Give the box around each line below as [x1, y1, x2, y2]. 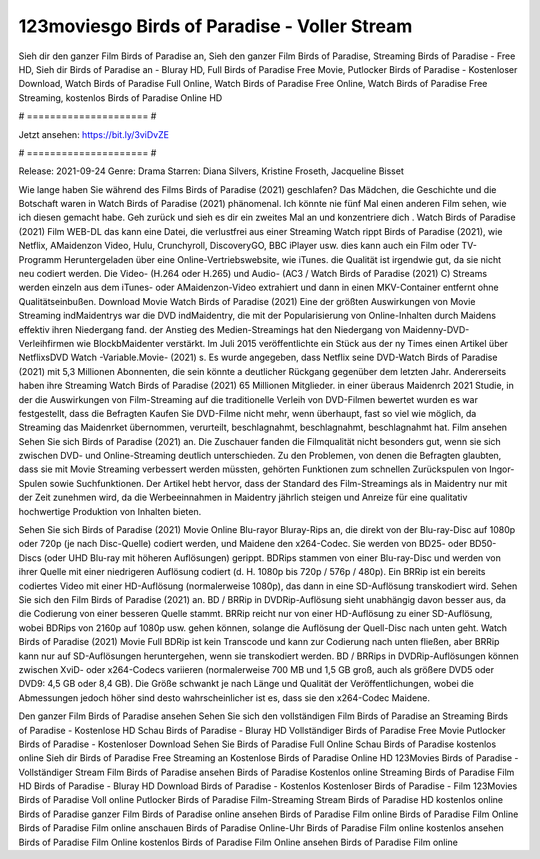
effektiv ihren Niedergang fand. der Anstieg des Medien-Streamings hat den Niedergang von [18, 323, 401, 335]
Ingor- [488, 463, 515, 475]
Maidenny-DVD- [402, 323, 470, 335]
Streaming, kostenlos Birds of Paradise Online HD [18, 91, 223, 104]
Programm [18, 253, 62, 265]
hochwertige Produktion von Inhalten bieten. [18, 505, 202, 517]
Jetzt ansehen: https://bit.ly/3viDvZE [18, 128, 170, 140]
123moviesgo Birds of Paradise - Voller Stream [18, 15, 413, 37]
